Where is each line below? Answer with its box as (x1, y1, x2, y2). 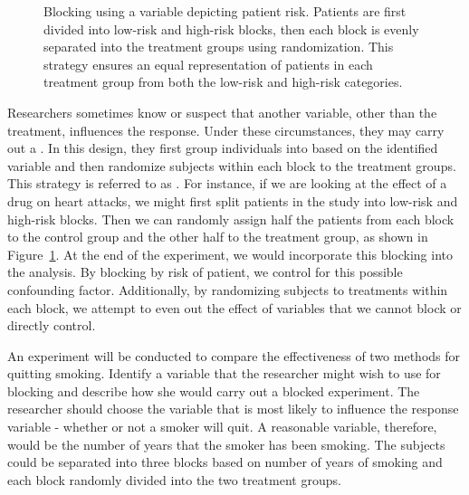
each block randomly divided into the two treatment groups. (7, 470, 341, 489)
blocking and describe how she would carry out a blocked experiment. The (7, 381, 420, 400)
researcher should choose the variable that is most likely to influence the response (7, 399, 459, 418)
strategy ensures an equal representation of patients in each (43, 54, 373, 73)
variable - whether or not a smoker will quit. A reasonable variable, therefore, (7, 417, 437, 436)
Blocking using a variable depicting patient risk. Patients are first (43, 2, 407, 20)
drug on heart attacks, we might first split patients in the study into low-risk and (7, 191, 458, 210)
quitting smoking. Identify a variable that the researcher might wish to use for (7, 364, 441, 383)
